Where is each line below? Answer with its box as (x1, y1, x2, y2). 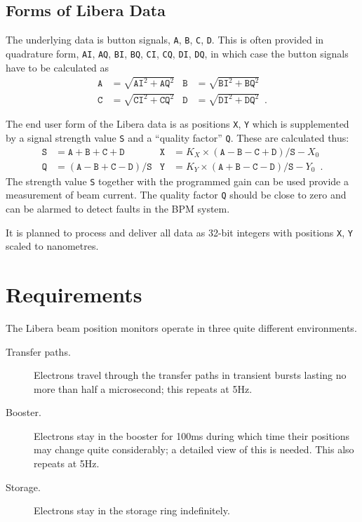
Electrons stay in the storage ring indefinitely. (34, 503, 230, 518)
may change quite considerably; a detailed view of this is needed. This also (34, 442, 354, 457)
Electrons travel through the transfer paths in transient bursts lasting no (34, 368, 347, 382)
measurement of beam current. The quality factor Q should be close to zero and (6, 187, 347, 202)
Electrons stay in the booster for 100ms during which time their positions (34, 428, 350, 443)
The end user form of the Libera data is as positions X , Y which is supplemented (6, 116, 349, 131)
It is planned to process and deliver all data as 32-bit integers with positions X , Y (6, 225, 353, 239)
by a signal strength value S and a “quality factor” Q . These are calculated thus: (6, 130, 349, 145)
